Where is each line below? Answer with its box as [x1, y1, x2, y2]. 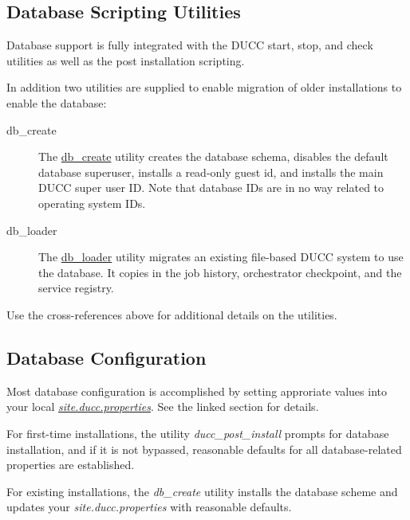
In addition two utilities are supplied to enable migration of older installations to [6, 79, 402, 96]
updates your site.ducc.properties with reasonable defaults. [6, 498, 292, 515]
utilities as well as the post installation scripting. [6, 52, 245, 68]
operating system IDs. [38, 194, 146, 211]
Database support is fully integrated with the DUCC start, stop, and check [6, 37, 373, 53]
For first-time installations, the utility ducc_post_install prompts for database [6, 424, 389, 441]
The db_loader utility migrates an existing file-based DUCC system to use [38, 248, 404, 265]
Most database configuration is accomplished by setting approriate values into [6, 382, 387, 399]
